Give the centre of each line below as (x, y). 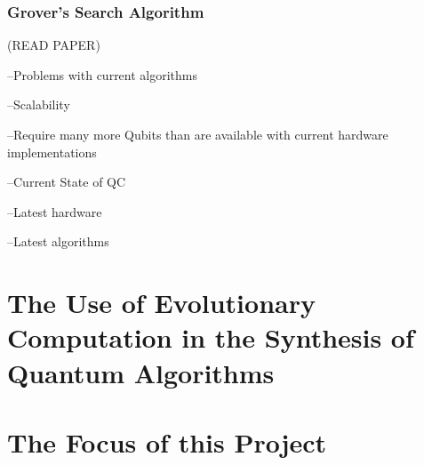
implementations (52, 152)
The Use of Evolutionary (161, 303)
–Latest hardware (55, 211)
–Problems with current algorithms (103, 74)
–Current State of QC (67, 182)
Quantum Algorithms (141, 372)
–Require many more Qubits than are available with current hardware (198, 134)
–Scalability (39, 104)
